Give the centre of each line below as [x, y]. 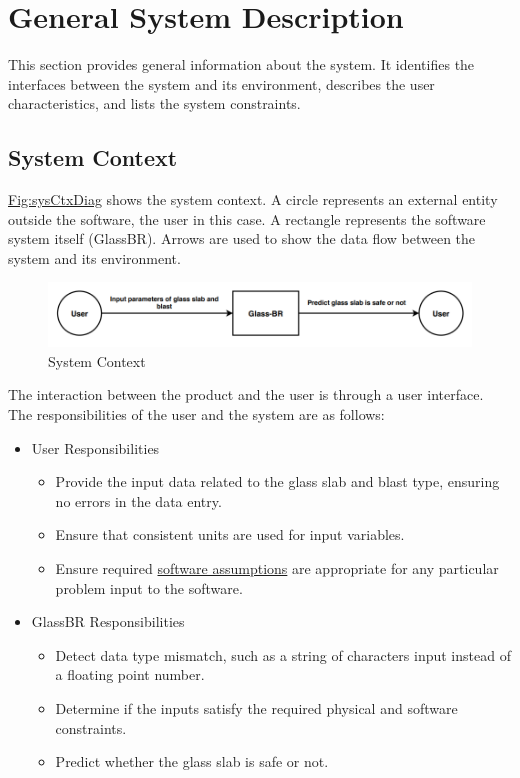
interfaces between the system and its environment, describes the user [221, 83]
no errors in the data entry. [138, 500]
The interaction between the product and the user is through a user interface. [246, 394]
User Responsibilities [95, 447]
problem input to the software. [149, 587]
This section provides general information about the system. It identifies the [241, 64]
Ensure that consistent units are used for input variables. [230, 534]
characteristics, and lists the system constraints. [154, 103]
